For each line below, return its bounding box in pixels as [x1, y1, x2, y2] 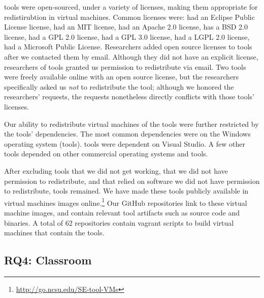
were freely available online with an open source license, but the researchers [4, 71, 239, 82]
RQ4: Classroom [4, 252, 92, 268]
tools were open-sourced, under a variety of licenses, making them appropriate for [4, 2, 258, 12]
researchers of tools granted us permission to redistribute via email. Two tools [4, 61, 246, 72]
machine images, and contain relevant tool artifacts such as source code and [4, 207, 240, 218]
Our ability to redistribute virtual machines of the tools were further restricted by [4, 118, 259, 129]
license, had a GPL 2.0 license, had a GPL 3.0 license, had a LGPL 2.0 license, [4, 31, 250, 42]
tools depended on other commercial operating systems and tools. [4, 148, 208, 159]
